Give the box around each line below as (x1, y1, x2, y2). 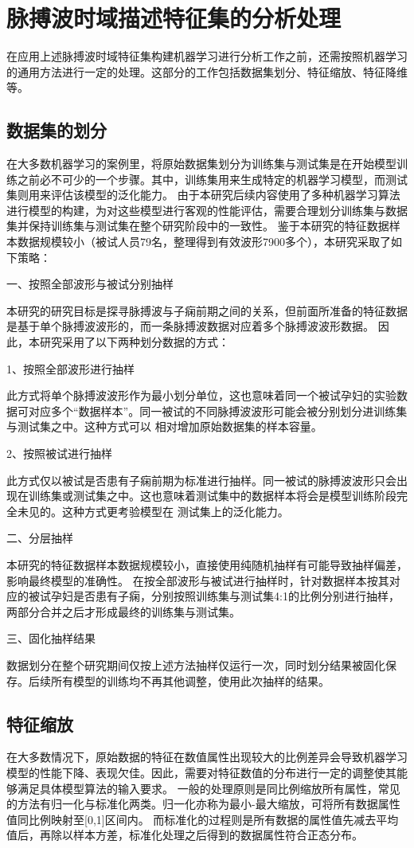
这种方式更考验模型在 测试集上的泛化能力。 (61, 502, 289, 519)
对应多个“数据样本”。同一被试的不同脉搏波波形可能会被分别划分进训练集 (28, 402, 408, 419)
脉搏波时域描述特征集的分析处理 (6, 2, 342, 34)
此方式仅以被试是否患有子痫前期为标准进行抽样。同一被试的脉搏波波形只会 (6, 471, 396, 488)
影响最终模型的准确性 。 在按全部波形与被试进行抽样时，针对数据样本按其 (6, 572, 389, 588)
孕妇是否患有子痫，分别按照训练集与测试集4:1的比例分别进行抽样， (50, 588, 400, 604)
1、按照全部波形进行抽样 (6, 360, 135, 377)
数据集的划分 (6, 118, 107, 143)
